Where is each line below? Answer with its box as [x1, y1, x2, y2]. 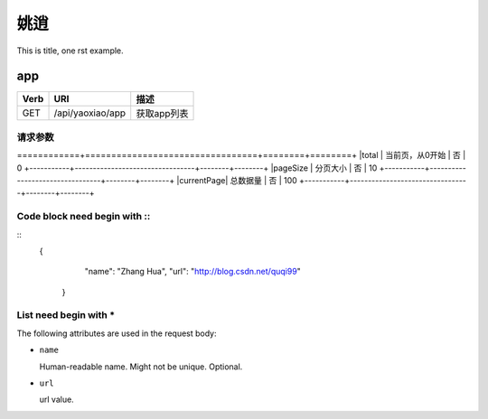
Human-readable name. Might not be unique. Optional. [39, 361, 243, 372]
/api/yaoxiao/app [53, 107, 127, 119]
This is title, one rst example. [16, 45, 124, 56]
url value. [39, 394, 74, 405]
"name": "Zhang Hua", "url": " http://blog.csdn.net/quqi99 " [84, 266, 302, 277]
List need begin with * [16, 309, 116, 321]
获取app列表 [136, 107, 189, 120]
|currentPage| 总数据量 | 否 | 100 [176, 174, 297, 185]
